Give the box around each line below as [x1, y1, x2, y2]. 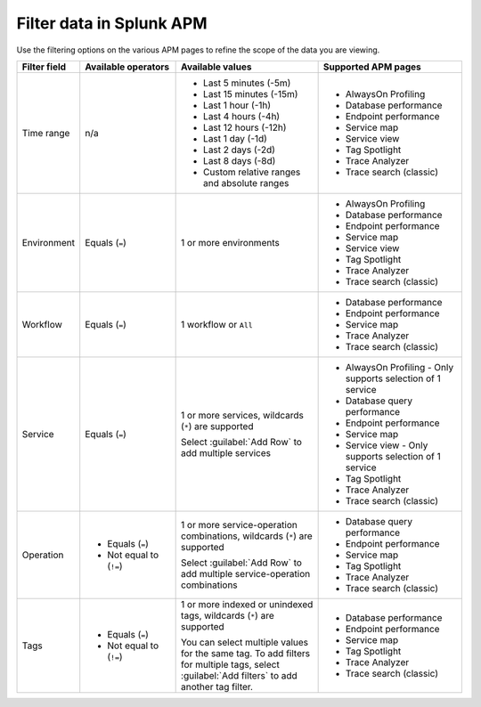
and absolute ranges [203, 176, 289, 189]
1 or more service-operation [181, 518, 298, 531]
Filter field [21, 61, 67, 73]
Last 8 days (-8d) [203, 154, 276, 167]
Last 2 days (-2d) [203, 143, 276, 156]
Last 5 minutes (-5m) [203, 77, 291, 89]
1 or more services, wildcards [181, 409, 305, 421]
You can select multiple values [181, 636, 309, 648]
